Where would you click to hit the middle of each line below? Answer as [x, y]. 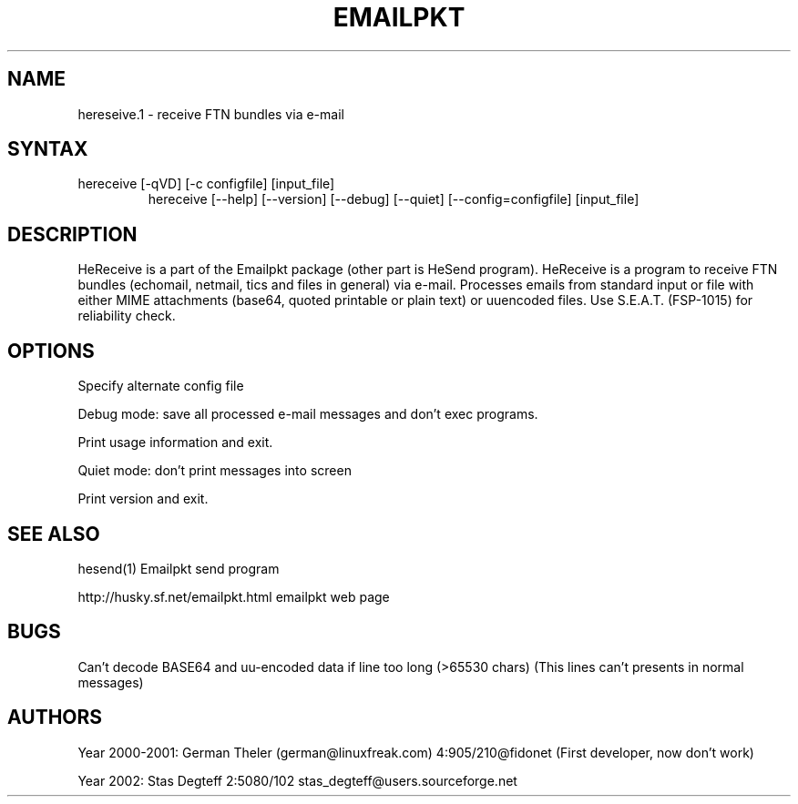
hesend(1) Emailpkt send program [179, 568]
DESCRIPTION [72, 234]
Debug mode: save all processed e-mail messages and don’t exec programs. [308, 414]
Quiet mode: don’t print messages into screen [215, 471]
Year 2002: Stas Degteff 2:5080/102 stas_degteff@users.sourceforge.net [297, 780]
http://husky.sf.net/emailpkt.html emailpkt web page [234, 596]
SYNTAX [48, 149]
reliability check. [127, 316]
